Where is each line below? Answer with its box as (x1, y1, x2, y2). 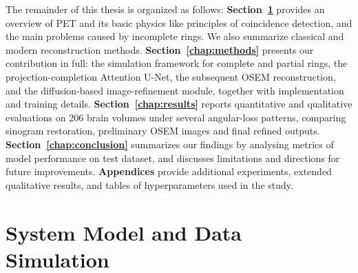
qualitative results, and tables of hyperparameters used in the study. (6, 177, 293, 192)
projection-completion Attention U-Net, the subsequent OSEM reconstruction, (6, 69, 336, 83)
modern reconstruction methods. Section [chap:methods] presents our (6, 42, 314, 57)
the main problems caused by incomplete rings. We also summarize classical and (6, 29, 344, 43)
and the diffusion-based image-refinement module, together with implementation (6, 83, 344, 97)
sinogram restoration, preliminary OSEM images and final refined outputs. (6, 123, 320, 138)
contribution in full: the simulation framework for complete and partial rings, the (6, 56, 348, 70)
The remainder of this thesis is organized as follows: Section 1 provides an (6, 2, 325, 16)
